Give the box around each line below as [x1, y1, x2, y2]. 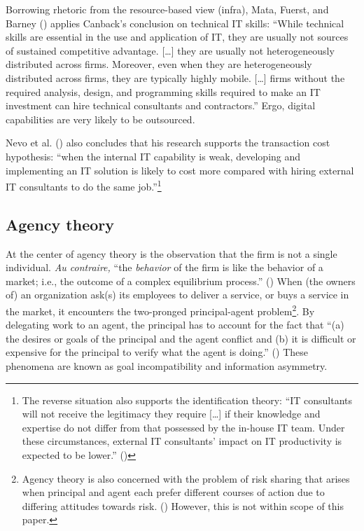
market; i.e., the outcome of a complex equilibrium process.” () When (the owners [6, 273, 356, 288]
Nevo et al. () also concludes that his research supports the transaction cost [6, 135, 330, 150]
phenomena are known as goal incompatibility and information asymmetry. [6, 358, 328, 373]
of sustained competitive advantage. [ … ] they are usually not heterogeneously [6, 43, 335, 57]
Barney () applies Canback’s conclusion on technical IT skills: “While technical [6, 15, 344, 30]
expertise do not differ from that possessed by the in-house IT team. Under [22, 420, 345, 434]
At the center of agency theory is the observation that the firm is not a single [6, 246, 337, 261]
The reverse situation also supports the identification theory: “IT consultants [22, 392, 353, 407]
